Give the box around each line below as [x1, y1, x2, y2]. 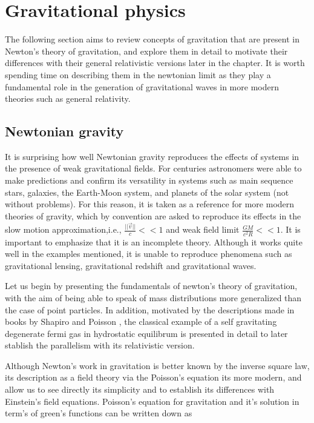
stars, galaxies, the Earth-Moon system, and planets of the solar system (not [5, 185, 289, 198]
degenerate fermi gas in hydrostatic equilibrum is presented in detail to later [5, 327, 288, 339]
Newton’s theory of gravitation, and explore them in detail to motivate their [5, 44, 288, 57]
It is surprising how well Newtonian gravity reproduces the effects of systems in [5, 150, 299, 162]
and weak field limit [166, 223, 240, 236]
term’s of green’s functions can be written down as [5, 407, 192, 419]
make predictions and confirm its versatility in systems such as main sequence [5, 174, 293, 187]
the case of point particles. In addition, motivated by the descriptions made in [5, 303, 295, 316]
